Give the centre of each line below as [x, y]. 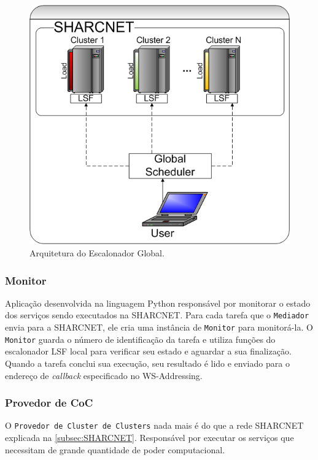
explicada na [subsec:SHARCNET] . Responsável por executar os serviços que [149, 438]
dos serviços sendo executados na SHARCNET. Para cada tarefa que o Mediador [157, 315]
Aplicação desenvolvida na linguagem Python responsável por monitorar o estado [158, 303]
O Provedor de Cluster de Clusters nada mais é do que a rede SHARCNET [154, 425]
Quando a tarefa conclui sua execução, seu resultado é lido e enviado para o [147, 363]
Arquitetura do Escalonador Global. [97, 253]
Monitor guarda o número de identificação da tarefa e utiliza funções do [140, 339]
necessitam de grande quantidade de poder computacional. [115, 449]
